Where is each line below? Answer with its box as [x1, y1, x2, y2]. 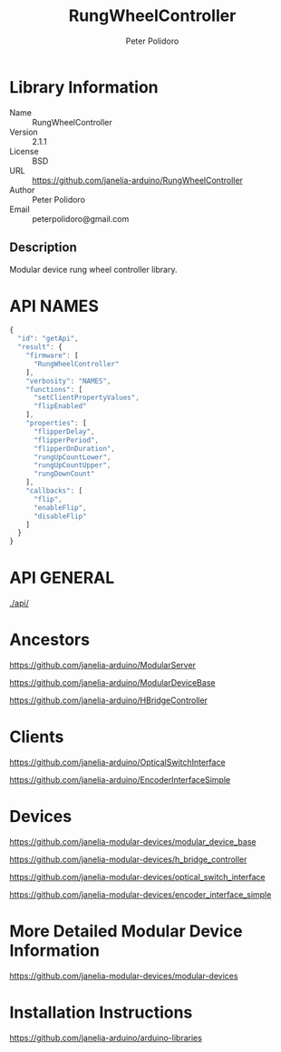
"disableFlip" [33, 511, 88, 521]
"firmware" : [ [25, 351, 79, 360]
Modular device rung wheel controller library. [9, 264, 178, 275]
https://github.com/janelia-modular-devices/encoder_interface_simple [9, 888, 272, 900]
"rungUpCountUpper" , [33, 461, 111, 470]
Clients [9, 726, 64, 747]
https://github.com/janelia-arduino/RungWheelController [32, 175, 243, 185]
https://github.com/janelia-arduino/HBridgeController [9, 695, 208, 706]
